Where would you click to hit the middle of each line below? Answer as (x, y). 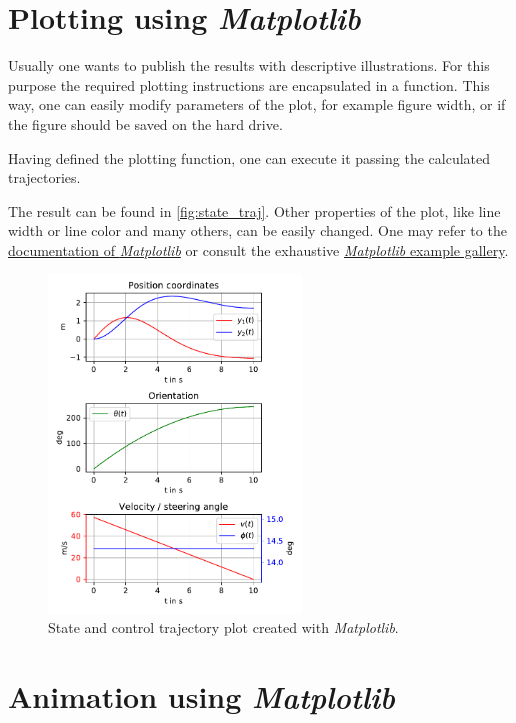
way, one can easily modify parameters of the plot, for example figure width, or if (257, 104)
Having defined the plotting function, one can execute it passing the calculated (249, 157)
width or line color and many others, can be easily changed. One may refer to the (257, 230)
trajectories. (44, 177)
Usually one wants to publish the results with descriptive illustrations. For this (249, 65)
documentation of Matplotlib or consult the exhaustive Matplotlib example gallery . (258, 249)
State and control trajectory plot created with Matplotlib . (223, 627)
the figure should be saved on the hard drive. (145, 123)
